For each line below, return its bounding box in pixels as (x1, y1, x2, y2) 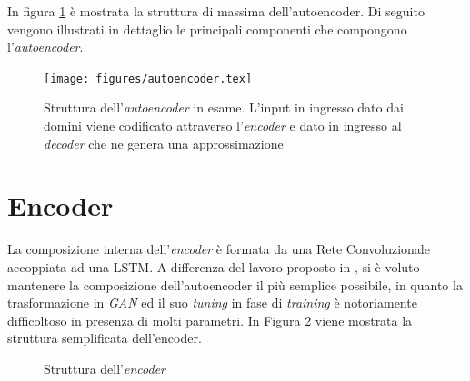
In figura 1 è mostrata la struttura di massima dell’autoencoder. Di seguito (7, 2, 425, 20)
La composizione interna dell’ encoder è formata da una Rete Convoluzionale (7, 239, 430, 259)
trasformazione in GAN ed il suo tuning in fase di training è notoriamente (7, 293, 417, 312)
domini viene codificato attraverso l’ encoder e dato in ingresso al (44, 116, 402, 135)
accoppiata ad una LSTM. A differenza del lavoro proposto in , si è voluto (7, 257, 420, 276)
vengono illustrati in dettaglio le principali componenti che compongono (7, 19, 407, 38)
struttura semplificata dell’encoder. (7, 328, 202, 347)
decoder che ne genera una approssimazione (44, 133, 284, 152)
